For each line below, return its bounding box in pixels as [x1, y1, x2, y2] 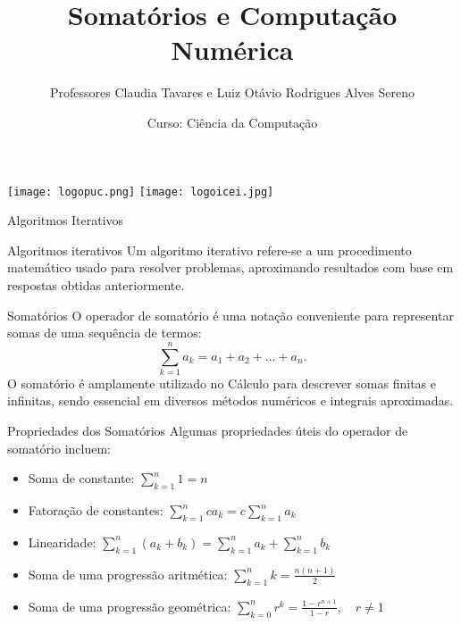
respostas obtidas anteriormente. [7, 275, 185, 294]
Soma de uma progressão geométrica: [28, 596, 231, 615]
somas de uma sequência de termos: [7, 323, 202, 342]
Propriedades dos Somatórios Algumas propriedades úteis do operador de [7, 421, 408, 440]
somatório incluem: [7, 438, 112, 457]
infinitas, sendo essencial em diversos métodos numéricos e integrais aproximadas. [7, 391, 454, 410]
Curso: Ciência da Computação [147, 112, 318, 131]
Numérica [171, 31, 294, 68]
